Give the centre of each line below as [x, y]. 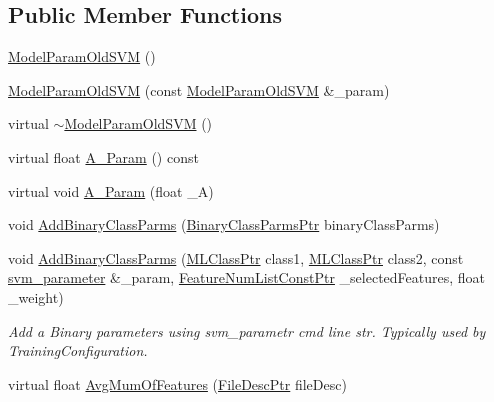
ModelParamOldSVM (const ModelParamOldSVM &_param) [199, 89]
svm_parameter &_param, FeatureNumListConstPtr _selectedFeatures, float [247, 277]
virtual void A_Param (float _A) [111, 190]
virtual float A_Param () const [103, 156]
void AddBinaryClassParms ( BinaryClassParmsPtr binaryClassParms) [224, 224]
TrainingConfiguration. [78, 350]
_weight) [36, 296]
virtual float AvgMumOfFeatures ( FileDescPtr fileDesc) [177, 383]
